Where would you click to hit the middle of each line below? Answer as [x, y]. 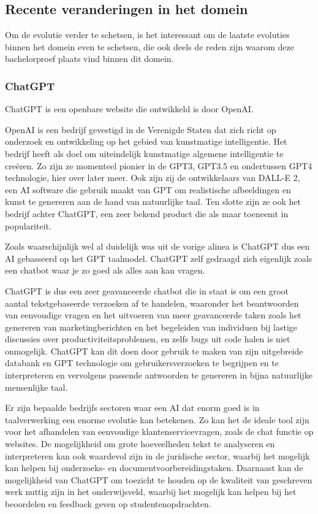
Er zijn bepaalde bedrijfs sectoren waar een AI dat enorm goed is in [132, 408]
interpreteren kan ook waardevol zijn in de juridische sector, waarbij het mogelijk [157, 455]
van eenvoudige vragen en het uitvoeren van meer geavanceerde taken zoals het [153, 315]
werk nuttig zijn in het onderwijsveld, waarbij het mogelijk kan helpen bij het [151, 492]
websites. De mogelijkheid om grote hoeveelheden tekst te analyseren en [140, 444]
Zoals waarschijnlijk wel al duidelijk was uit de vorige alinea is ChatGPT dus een [157, 246]
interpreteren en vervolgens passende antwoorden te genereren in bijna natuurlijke [159, 375]
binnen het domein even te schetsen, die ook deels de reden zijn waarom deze [150, 46]
